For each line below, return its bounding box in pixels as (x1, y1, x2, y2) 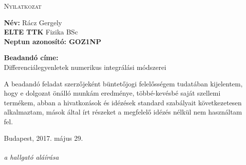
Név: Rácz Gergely (4, 17, 62, 27)
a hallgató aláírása (4, 151, 59, 162)
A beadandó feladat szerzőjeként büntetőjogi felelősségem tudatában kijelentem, (4, 78, 243, 88)
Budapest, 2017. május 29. (4, 132, 83, 143)
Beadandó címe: (4, 52, 58, 63)
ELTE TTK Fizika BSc (4, 27, 78, 37)
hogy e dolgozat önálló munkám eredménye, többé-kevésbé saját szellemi (4, 88, 221, 98)
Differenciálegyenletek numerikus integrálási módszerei (4, 62, 167, 72)
